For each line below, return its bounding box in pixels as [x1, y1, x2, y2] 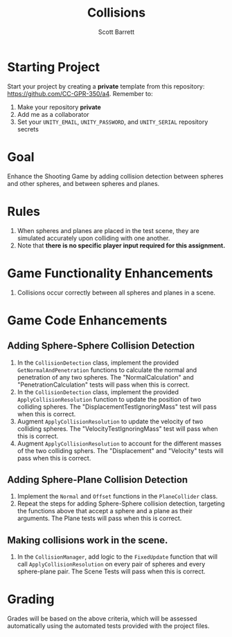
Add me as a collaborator [17, 110, 90, 118]
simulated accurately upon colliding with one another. [17, 234, 170, 242]
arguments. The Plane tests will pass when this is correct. [17, 514, 182, 523]
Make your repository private [17, 102, 102, 111]
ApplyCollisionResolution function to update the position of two [17, 395, 202, 403]
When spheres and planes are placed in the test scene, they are [17, 226, 199, 234]
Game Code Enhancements [7, 313, 168, 328]
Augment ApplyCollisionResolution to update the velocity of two [17, 417, 204, 425]
